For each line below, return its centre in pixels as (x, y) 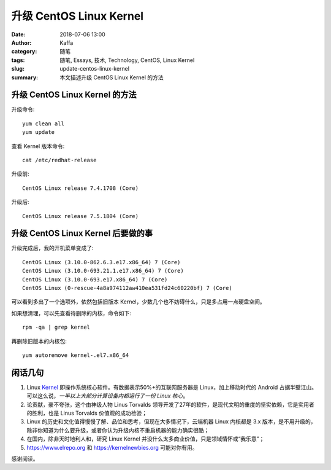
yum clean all (43, 123)
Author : (21, 42)
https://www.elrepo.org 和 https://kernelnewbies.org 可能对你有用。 (112, 447)
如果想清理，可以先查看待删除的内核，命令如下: (71, 313)
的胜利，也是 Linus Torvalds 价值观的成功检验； (87, 413)
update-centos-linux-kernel (95, 69)
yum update (39, 132)
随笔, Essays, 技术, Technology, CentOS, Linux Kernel (127, 60)
